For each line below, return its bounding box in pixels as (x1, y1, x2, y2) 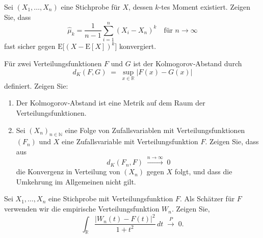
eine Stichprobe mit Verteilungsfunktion (48, 193, 173, 204)
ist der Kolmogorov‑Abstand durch (133, 58, 242, 68)
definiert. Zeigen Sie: (4, 80, 68, 91)
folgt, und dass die (174, 166, 232, 177)
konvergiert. (119, 41, 156, 51)
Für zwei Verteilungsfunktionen (4, 58, 102, 68)
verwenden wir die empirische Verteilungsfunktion (4, 203, 160, 214)
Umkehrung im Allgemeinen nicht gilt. (16, 176, 136, 187)
